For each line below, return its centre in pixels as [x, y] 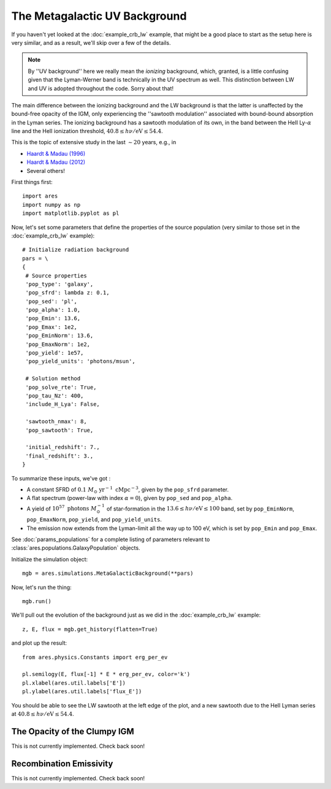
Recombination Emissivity [62, 764]
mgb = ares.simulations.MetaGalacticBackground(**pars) [108, 573]
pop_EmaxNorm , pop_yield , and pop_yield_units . [94, 520]
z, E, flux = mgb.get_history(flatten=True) [90, 629]
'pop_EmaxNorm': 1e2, [58, 344]
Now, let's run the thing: [41, 587]
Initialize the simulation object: [50, 559]
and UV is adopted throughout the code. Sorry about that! [101, 88]
